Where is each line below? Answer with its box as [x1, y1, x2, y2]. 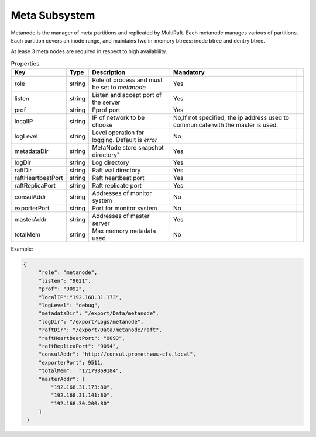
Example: [11, 245, 33, 252]
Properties [11, 59, 40, 67]
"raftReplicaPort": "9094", [38, 342, 119, 349]
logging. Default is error [91, 136, 157, 144]
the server [91, 98, 121, 106]
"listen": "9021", [38, 278, 92, 284]
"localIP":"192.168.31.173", [38, 294, 122, 300]
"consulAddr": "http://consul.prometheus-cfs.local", [38, 351, 196, 358]
